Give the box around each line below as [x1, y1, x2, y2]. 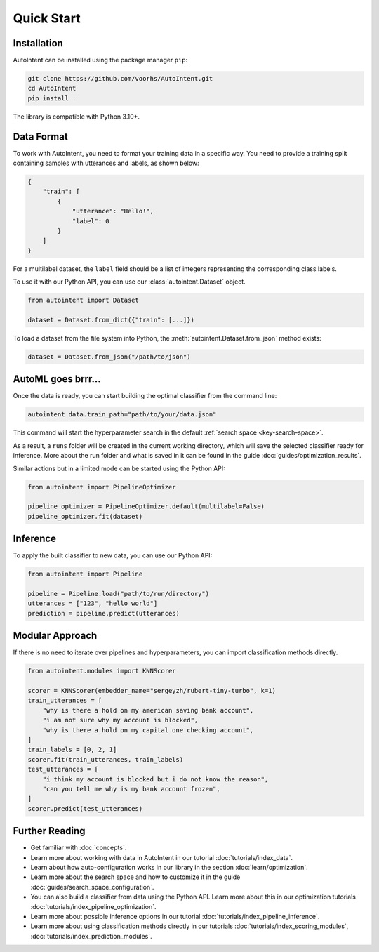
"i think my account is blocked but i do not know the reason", [42, 775, 269, 783]
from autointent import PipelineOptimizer [27, 483, 176, 491]
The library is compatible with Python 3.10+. [13, 112, 140, 121]
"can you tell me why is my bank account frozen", [42, 785, 220, 793]
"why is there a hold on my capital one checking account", [42, 726, 254, 734]
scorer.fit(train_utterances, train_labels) [27, 755, 184, 763]
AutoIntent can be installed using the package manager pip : [13, 56, 188, 65]
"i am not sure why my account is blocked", [42, 716, 199, 725]
